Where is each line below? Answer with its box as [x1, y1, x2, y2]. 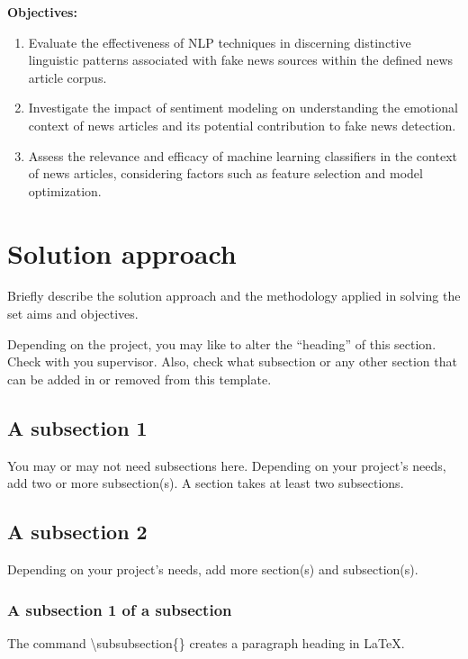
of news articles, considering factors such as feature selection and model [28, 164, 423, 183]
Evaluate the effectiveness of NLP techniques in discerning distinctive [28, 32, 411, 51]
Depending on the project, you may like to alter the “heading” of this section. [7, 334, 436, 353]
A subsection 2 [7, 518, 148, 546]
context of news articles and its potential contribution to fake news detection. [28, 115, 456, 134]
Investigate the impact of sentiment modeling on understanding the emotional [28, 98, 458, 117]
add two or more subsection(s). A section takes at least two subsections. [7, 474, 404, 492]
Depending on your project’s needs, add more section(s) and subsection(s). [7, 560, 418, 579]
